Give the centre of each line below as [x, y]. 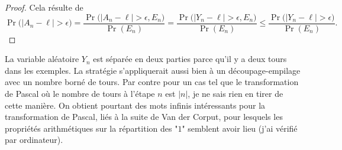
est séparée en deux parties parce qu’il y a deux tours [190, 59]
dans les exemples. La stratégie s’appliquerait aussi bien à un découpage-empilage [153, 70]
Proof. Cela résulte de [44, 7]
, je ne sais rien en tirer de [235, 94]
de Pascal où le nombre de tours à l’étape [80, 94]
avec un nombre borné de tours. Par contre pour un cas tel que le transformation [152, 82]
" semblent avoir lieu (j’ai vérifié [240, 128]
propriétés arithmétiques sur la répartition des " [91, 128]
